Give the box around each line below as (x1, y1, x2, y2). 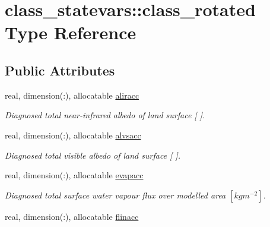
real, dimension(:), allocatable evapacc (5, 169, 144, 181)
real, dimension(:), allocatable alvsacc (5, 128, 141, 141)
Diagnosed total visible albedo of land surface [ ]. (5, 149, 180, 161)
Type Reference (5, 20, 136, 45)
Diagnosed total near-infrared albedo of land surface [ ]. (5, 109, 205, 121)
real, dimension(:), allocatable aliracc (5, 89, 139, 101)
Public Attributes (5, 61, 115, 79)
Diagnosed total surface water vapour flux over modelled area (5, 188, 226, 201)
